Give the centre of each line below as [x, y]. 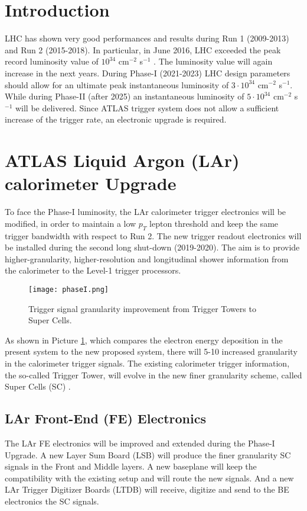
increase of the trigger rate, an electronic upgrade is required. [116, 119]
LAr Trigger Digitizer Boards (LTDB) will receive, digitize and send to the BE [147, 489]
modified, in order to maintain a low [71, 223]
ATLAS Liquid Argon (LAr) [122, 160]
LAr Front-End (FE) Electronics [105, 418]
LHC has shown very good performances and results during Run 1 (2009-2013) [147, 38]
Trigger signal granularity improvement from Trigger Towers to [142, 308]
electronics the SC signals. [52, 501]
